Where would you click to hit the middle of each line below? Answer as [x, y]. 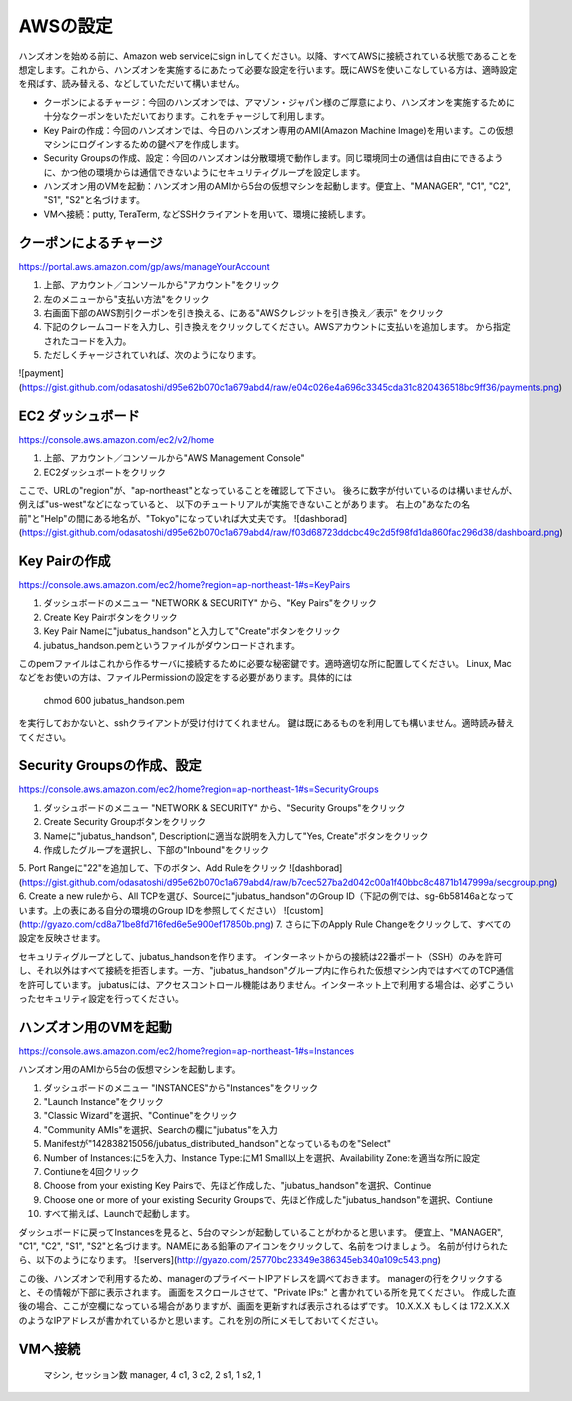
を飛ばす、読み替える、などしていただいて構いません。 [131, 84]
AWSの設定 [66, 26]
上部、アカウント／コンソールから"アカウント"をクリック [161, 285]
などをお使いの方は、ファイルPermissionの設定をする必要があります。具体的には [185, 677]
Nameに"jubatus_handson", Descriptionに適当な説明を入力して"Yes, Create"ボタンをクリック [236, 836]
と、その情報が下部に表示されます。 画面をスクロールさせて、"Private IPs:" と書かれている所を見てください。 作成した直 [267, 1292]
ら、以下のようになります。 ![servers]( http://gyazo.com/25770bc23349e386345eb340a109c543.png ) [230, 1260]
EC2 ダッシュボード [79, 415]
